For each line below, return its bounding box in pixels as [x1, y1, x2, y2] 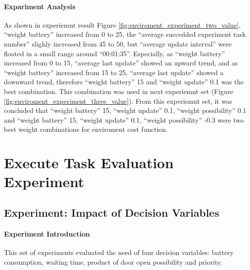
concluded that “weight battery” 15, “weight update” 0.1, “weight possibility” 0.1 [4, 105, 247, 115]
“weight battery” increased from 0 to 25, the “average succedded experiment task [4, 29, 246, 39]
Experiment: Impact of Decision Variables [4, 205, 219, 220]
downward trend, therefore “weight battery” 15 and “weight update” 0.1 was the [4, 77, 244, 87]
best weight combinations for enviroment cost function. [4, 124, 168, 134]
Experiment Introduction [4, 228, 90, 238]
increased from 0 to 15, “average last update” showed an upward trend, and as [4, 58, 238, 68]
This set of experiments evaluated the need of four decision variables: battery [4, 247, 234, 257]
